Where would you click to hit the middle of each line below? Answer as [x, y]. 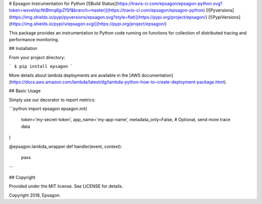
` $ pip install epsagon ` [41, 66]
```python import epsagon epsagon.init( [48, 109]
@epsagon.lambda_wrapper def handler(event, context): [65, 146]
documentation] [157, 75]
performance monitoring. [34, 39]
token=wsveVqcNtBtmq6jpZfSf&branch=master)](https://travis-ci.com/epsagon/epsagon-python [106, 10]
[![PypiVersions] [224, 17]
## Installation [23, 48]
